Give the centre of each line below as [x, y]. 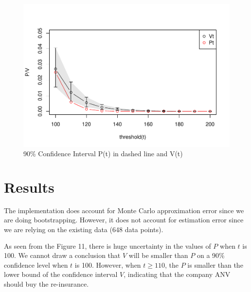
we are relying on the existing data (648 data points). [84, 229]
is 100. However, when [108, 265]
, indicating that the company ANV [177, 274]
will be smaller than [158, 255]
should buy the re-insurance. [46, 284]
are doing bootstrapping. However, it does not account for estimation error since [124, 220]
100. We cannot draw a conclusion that [62, 255]
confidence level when [36, 265]
